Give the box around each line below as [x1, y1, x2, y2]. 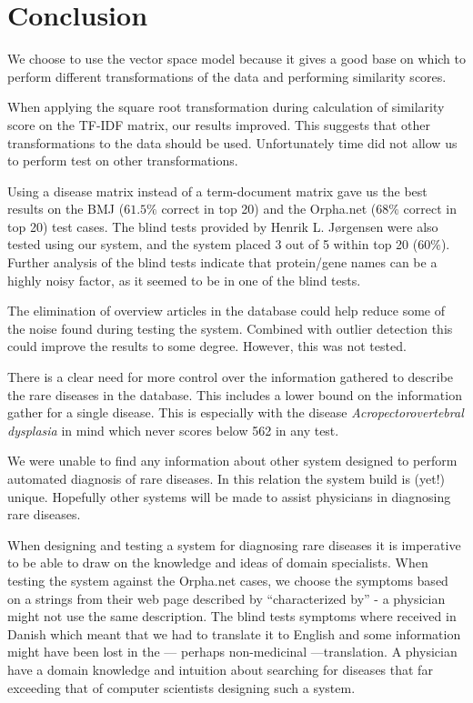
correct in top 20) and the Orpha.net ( [161, 199, 377, 218]
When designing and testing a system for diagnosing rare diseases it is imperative [7, 535, 461, 554]
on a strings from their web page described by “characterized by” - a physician [7, 588, 446, 608]
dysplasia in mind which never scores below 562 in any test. [7, 420, 339, 439]
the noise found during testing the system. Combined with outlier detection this [7, 318, 453, 337]
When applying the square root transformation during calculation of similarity [7, 97, 445, 116]
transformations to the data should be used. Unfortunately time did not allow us [7, 133, 458, 152]
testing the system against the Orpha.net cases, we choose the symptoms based [7, 570, 448, 589]
